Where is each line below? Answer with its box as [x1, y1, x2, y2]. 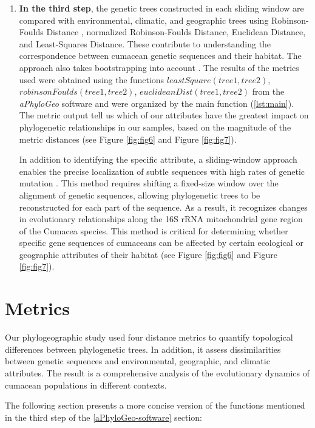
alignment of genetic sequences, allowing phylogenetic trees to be [19, 188, 260, 201]
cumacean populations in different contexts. [5, 378, 167, 391]
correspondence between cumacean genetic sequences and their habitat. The [19, 49, 302, 62]
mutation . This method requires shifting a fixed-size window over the [19, 177, 279, 189]
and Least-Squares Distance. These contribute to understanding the [19, 37, 271, 50]
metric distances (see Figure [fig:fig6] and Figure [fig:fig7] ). [19, 132, 237, 145]
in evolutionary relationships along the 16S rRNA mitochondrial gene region [19, 212, 303, 225]
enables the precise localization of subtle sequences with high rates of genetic [19, 165, 305, 177]
